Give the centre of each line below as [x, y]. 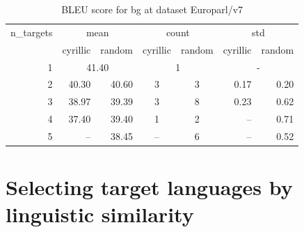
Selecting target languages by [149, 187]
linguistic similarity [100, 214]
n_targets [32, 32]
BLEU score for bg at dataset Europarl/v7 [152, 9]
